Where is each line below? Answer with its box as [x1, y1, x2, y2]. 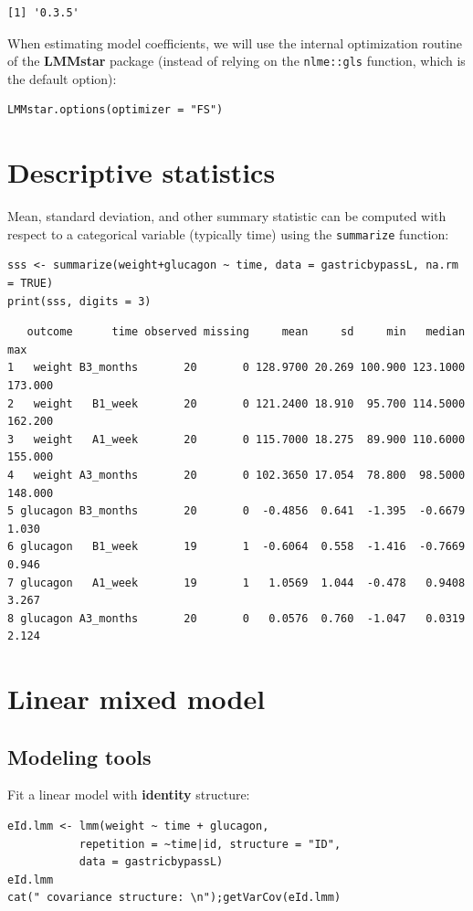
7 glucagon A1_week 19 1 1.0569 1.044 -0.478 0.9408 [7, 576, 466, 589]
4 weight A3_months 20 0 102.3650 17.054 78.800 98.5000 [7, 468, 466, 482]
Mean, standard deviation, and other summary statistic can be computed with [7, 207, 447, 226]
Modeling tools [7, 742, 152, 770]
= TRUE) [7, 277, 54, 290]
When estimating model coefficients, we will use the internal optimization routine [7, 33, 463, 52]
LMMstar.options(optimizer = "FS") [7, 103, 224, 117]
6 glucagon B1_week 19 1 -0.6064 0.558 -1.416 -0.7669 [7, 540, 466, 554]
